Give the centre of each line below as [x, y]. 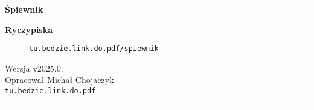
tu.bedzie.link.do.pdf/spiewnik [94, 49]
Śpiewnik [24, 9]
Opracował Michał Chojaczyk [59, 80]
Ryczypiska [29, 29]
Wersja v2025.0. [34, 68]
